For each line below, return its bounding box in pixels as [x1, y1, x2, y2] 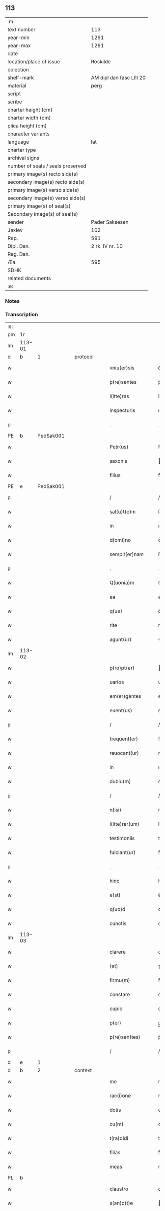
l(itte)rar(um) [110, 821, 140, 828]
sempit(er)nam [110, 551, 144, 558]
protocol [74, 353, 94, 360]
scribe [7, 98, 22, 105]
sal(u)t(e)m [110, 508, 136, 515]
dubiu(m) [110, 778, 131, 785]
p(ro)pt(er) [110, 664, 135, 671]
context [74, 1067, 92, 1074]
